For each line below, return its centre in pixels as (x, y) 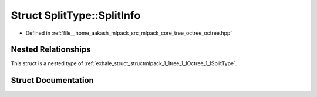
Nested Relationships (51, 50)
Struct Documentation (52, 80)
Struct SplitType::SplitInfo (76, 15)
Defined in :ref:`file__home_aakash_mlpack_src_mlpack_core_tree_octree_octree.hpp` (129, 33)
